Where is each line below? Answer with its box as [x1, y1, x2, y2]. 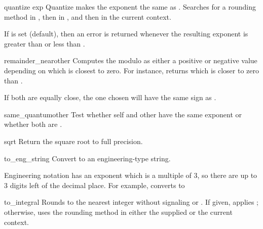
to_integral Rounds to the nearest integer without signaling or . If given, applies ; [4, 197, 258, 207]
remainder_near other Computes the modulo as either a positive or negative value [4, 55, 257, 66]
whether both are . [4, 119, 62, 129]
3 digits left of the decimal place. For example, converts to [4, 179, 185, 190]
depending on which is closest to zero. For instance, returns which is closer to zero [4, 65, 259, 75]
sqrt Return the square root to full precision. [4, 135, 143, 146]
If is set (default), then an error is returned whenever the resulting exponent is [4, 28, 248, 39]
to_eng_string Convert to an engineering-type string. [4, 153, 171, 163]
